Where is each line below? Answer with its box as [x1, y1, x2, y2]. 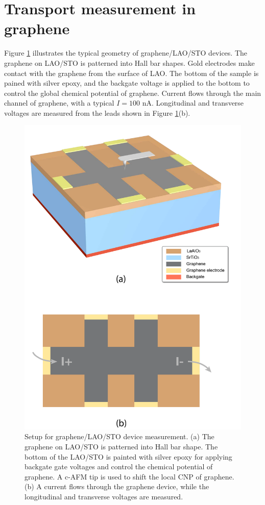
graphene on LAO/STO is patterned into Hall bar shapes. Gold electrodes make [4, 57, 255, 68]
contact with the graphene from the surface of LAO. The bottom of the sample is [4, 67, 259, 78]
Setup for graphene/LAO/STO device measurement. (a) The [25, 431, 214, 442]
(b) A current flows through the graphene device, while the [25, 481, 209, 492]
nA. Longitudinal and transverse [142, 97, 244, 108]
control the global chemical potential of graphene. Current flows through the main [4, 87, 261, 98]
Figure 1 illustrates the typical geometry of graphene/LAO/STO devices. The [4, 47, 247, 58]
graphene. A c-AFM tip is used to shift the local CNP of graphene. [25, 471, 234, 482]
